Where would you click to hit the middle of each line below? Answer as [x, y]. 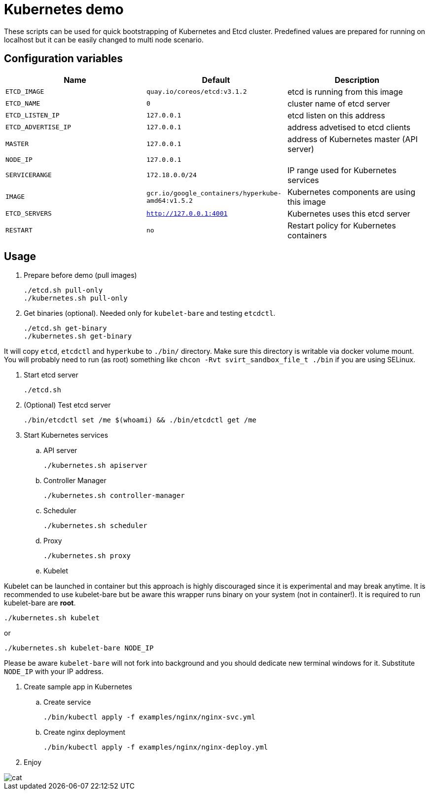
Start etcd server [51, 375]
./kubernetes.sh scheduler [95, 526]
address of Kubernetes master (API [353, 139]
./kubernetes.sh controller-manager [114, 496]
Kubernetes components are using [351, 192]
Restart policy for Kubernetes [341, 225]
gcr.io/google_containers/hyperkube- [214, 193]
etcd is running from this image [345, 92]
